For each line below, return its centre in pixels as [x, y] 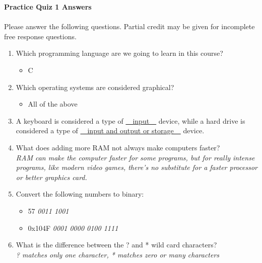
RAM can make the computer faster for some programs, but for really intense [135, 157]
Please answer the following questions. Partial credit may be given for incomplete [129, 26]
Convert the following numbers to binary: [80, 194]
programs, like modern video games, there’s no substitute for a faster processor [137, 167]
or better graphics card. [51, 177]
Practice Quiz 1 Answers [48, 7]
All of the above [53, 104]
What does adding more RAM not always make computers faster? [118, 147]
